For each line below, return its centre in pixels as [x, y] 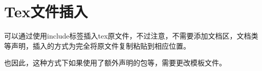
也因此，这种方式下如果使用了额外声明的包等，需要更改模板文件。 [115, 63]
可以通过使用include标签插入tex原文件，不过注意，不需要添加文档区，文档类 [131, 36]
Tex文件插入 [46, 11]
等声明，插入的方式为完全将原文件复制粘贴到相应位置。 [97, 45]
